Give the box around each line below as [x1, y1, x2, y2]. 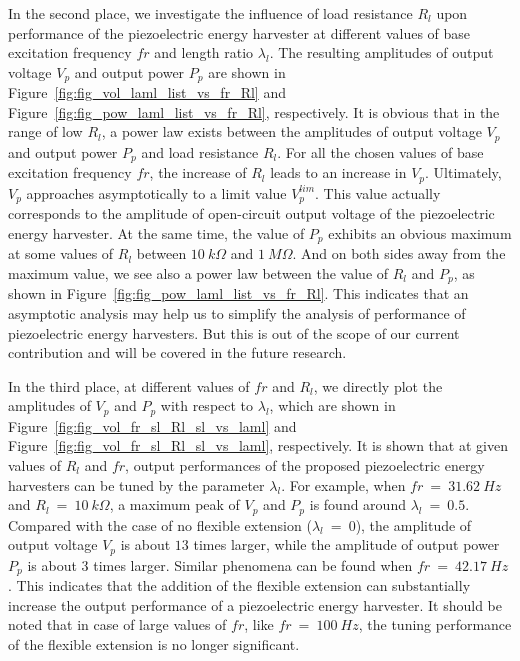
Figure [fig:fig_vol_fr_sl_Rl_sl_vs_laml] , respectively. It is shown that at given [8, 435, 508, 456]
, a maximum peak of [109, 494, 240, 515]
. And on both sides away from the [292, 243, 506, 264]
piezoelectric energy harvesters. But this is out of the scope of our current [8, 322, 460, 343]
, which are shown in [269, 395, 396, 416]
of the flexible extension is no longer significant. [8, 633, 300, 654]
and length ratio [154, 42, 254, 63]
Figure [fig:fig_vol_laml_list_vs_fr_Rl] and [8, 82, 286, 103]
